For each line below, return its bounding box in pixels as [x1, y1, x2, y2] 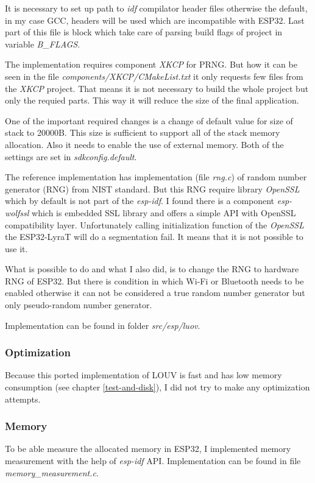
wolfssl [5, 206, 29, 219]
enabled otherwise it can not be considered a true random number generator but [5, 286, 305, 299]
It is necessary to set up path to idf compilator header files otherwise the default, [5, 2, 308, 14]
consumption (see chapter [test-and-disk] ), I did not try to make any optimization [5, 381, 310, 393]
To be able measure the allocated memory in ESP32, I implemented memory [5, 442, 291, 455]
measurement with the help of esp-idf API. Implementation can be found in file [5, 454, 301, 467]
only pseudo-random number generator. [5, 298, 152, 311]
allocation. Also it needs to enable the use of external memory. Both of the [5, 138, 284, 150]
